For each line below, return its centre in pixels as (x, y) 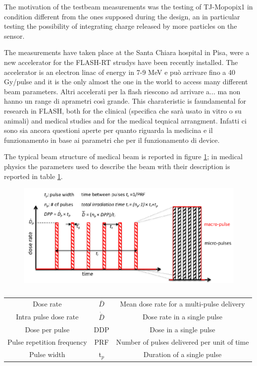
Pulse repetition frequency (47, 342)
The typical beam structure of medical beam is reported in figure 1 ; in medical (123, 156)
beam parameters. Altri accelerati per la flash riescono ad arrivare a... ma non (122, 91)
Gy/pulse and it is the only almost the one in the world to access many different (126, 82)
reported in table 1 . (33, 176)
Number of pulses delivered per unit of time (182, 342)
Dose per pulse (47, 330)
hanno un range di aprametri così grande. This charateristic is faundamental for (125, 101)
